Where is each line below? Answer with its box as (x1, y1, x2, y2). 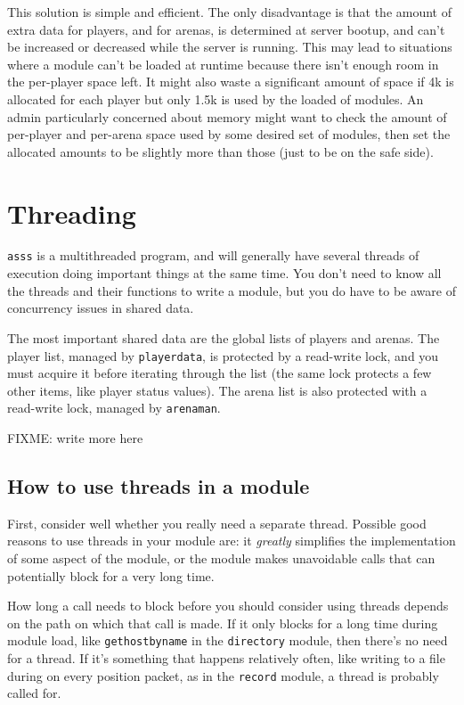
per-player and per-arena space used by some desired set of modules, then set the (7, 125, 451, 143)
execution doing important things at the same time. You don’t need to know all (7, 264, 442, 283)
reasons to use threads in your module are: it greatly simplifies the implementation (7, 531, 456, 550)
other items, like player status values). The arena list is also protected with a (7, 381, 427, 399)
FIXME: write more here (7, 429, 143, 447)
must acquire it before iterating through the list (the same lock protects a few (7, 364, 432, 382)
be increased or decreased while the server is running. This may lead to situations (7, 37, 452, 56)
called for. (7, 684, 61, 702)
